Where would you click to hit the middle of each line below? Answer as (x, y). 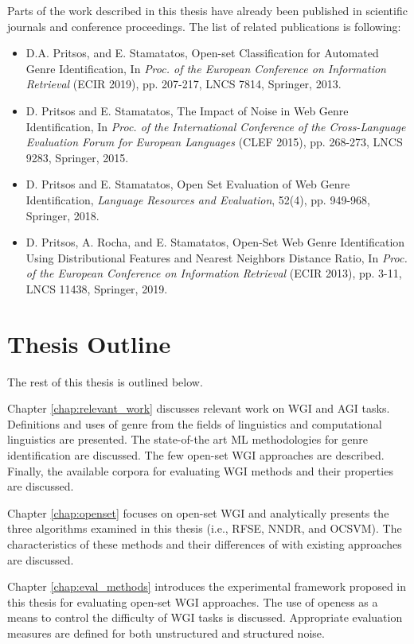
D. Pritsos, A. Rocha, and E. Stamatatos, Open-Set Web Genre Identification (215, 242)
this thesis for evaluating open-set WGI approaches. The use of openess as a (193, 601)
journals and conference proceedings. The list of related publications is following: (204, 26)
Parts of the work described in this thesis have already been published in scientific (207, 10)
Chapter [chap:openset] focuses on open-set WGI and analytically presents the (198, 512)
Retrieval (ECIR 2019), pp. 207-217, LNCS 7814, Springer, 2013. (184, 84)
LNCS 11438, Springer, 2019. (97, 288)
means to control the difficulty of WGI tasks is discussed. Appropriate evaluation (205, 617)
